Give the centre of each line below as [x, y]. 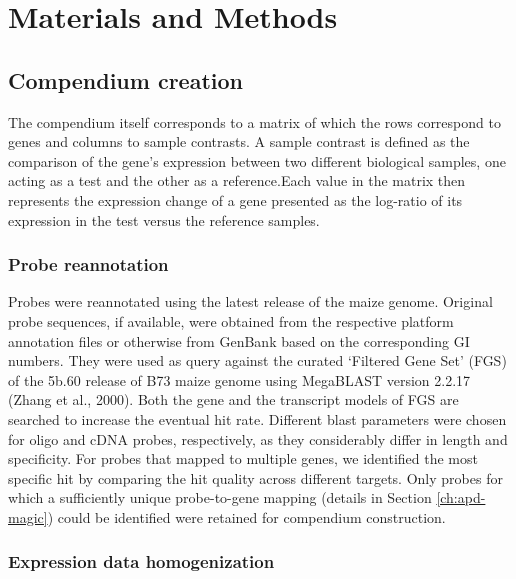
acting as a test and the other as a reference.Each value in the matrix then [237, 180]
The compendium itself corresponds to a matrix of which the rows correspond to [254, 121]
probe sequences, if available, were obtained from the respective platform [231, 320]
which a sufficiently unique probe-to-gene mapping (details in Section [220, 497]
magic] [28, 516]
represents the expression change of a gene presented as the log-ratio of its [235, 199]
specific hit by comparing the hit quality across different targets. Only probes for [255, 477]
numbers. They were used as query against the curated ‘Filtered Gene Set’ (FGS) [257, 360]
